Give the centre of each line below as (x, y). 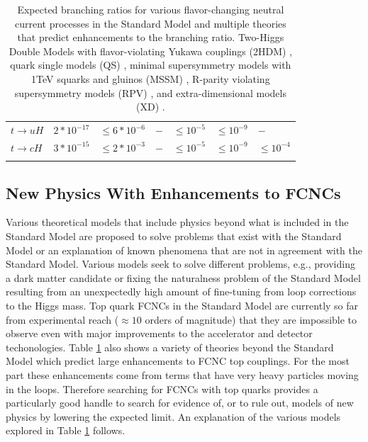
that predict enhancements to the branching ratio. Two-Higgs (151, 37)
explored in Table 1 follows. (66, 430)
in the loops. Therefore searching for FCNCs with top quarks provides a (162, 389)
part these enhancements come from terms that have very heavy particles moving (182, 374)
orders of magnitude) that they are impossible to (251, 319)
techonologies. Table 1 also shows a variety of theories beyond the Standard (170, 347)
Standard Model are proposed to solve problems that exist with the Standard (174, 236)
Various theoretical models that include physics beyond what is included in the (177, 222)
